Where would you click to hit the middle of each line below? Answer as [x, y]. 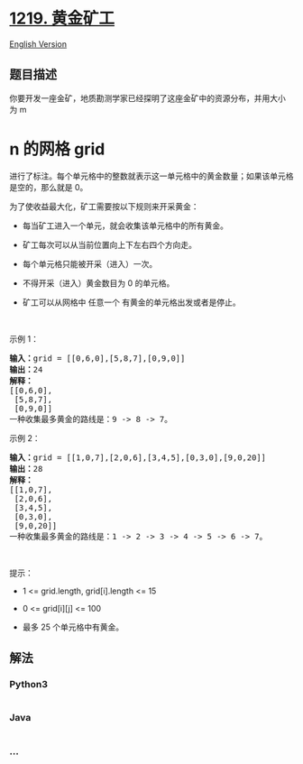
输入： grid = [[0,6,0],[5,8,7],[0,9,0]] [97, 358]
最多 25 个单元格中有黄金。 [73, 627]
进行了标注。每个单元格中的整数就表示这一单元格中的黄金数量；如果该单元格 [151, 176]
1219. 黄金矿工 [62, 18]
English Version [38, 44]
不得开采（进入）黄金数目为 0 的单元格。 [98, 283]
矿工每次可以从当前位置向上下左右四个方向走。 [109, 244]
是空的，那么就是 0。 [49, 187]
